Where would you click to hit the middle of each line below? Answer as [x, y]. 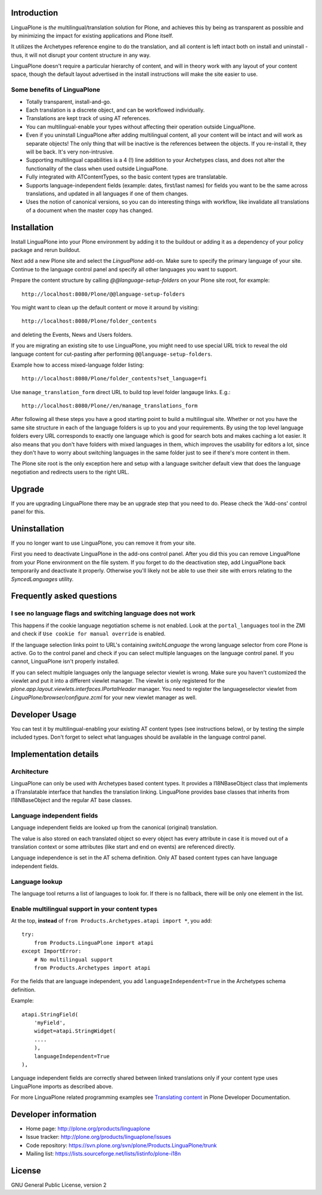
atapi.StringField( [50, 1014]
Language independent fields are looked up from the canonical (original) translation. [114, 828]
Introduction [35, 13]
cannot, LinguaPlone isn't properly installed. [65, 661]
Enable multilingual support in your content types [84, 909]
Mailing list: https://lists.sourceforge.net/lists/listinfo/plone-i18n [103, 1154]
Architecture [30, 772]
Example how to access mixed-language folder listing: [78, 365]
